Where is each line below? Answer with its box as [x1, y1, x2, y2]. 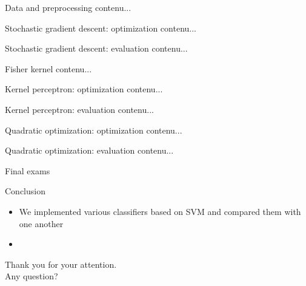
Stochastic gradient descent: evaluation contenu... [5, 42, 188, 55]
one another [19, 217, 64, 230]
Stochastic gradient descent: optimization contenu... [5, 21, 196, 34]
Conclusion [5, 185, 45, 197]
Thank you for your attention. [5, 257, 117, 270]
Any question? [5, 270, 58, 282]
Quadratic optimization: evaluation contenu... [5, 144, 174, 157]
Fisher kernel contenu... [5, 62, 92, 75]
